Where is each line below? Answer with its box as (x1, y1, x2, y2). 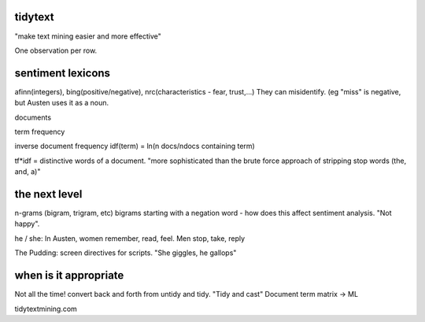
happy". (14, 219, 40, 228)
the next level (14, 187, 83, 201)
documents (14, 113, 51, 122)
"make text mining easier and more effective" (14, 31, 161, 41)
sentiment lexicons (14, 66, 110, 80)
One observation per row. (14, 46, 98, 55)
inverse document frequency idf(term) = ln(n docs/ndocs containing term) (14, 142, 255, 151)
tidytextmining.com (14, 304, 78, 313)
